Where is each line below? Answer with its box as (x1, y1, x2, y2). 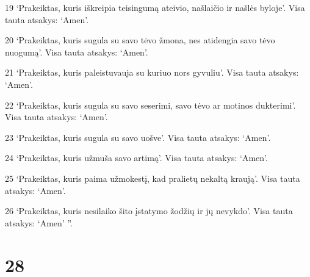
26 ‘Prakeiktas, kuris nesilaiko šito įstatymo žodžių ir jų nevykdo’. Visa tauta (5, 204, 293, 217)
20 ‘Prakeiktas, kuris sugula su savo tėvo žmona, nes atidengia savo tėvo (5, 34, 275, 46)
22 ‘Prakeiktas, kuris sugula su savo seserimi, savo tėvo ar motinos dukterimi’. (5, 98, 296, 111)
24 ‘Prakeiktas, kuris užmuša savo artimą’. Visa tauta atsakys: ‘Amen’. (5, 151, 268, 164)
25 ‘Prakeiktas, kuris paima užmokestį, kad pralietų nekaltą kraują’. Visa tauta (5, 171, 300, 184)
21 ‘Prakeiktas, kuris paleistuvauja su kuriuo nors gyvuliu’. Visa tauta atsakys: (5, 66, 299, 79)
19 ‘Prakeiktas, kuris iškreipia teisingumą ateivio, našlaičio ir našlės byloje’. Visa (5, 1, 305, 13)
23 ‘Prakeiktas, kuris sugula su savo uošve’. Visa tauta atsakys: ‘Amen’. (5, 131, 271, 143)
